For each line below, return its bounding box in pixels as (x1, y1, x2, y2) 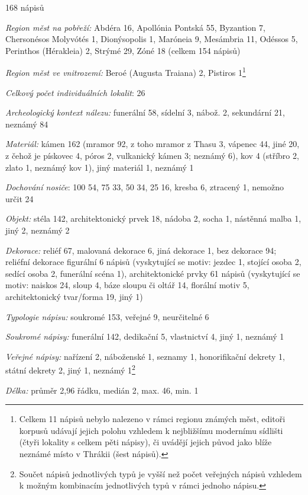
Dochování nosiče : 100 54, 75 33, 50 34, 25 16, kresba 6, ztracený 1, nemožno (5, 181, 284, 193)
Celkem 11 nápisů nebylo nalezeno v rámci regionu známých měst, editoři (19, 413, 286, 425)
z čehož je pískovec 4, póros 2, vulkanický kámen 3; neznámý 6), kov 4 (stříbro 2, (5, 149, 299, 161)
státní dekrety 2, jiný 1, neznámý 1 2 (5, 362, 135, 376)
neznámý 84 (5, 117, 48, 130)
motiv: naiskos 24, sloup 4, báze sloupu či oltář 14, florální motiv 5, (5, 279, 249, 291)
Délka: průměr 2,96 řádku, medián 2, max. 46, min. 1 (5, 384, 199, 396)
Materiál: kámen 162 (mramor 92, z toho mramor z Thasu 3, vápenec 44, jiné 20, (5, 138, 300, 150)
